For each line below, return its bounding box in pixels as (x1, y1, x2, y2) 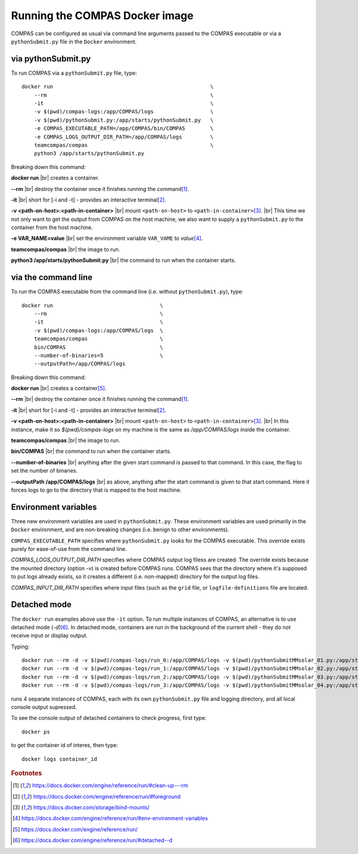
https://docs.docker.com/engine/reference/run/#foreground (33, 793, 181, 800)
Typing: (11, 643, 30, 650)
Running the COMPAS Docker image (11, 9, 194, 22)
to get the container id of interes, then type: (11, 742, 119, 749)
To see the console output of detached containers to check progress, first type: (11, 714, 207, 722)
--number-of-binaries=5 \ (33, 352, 163, 359)
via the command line (11, 272, 92, 283)
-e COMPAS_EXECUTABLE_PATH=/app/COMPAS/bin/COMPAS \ (33, 125, 214, 132)
